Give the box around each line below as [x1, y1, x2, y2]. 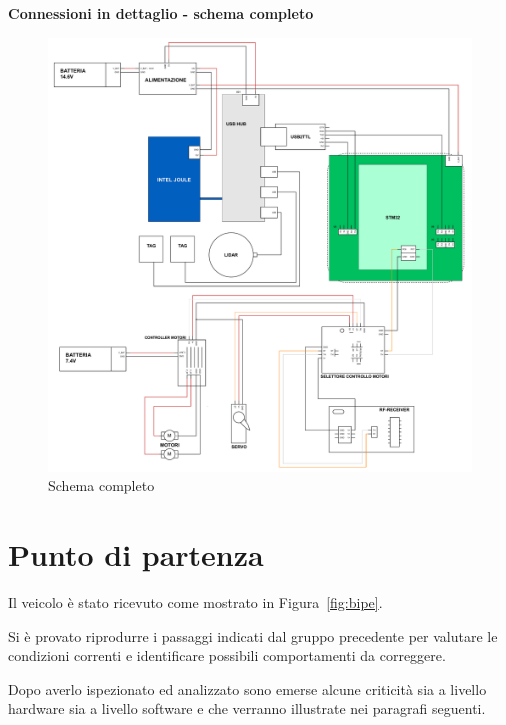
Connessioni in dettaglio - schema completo [8, 3, 314, 23]
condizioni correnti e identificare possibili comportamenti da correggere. [8, 645, 446, 666]
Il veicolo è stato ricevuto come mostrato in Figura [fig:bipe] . [8, 592, 383, 613]
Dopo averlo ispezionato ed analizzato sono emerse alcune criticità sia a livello [8, 678, 487, 699]
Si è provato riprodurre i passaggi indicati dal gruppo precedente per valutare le [8, 625, 498, 646]
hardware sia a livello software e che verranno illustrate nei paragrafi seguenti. [8, 698, 486, 719]
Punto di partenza [8, 534, 264, 575]
